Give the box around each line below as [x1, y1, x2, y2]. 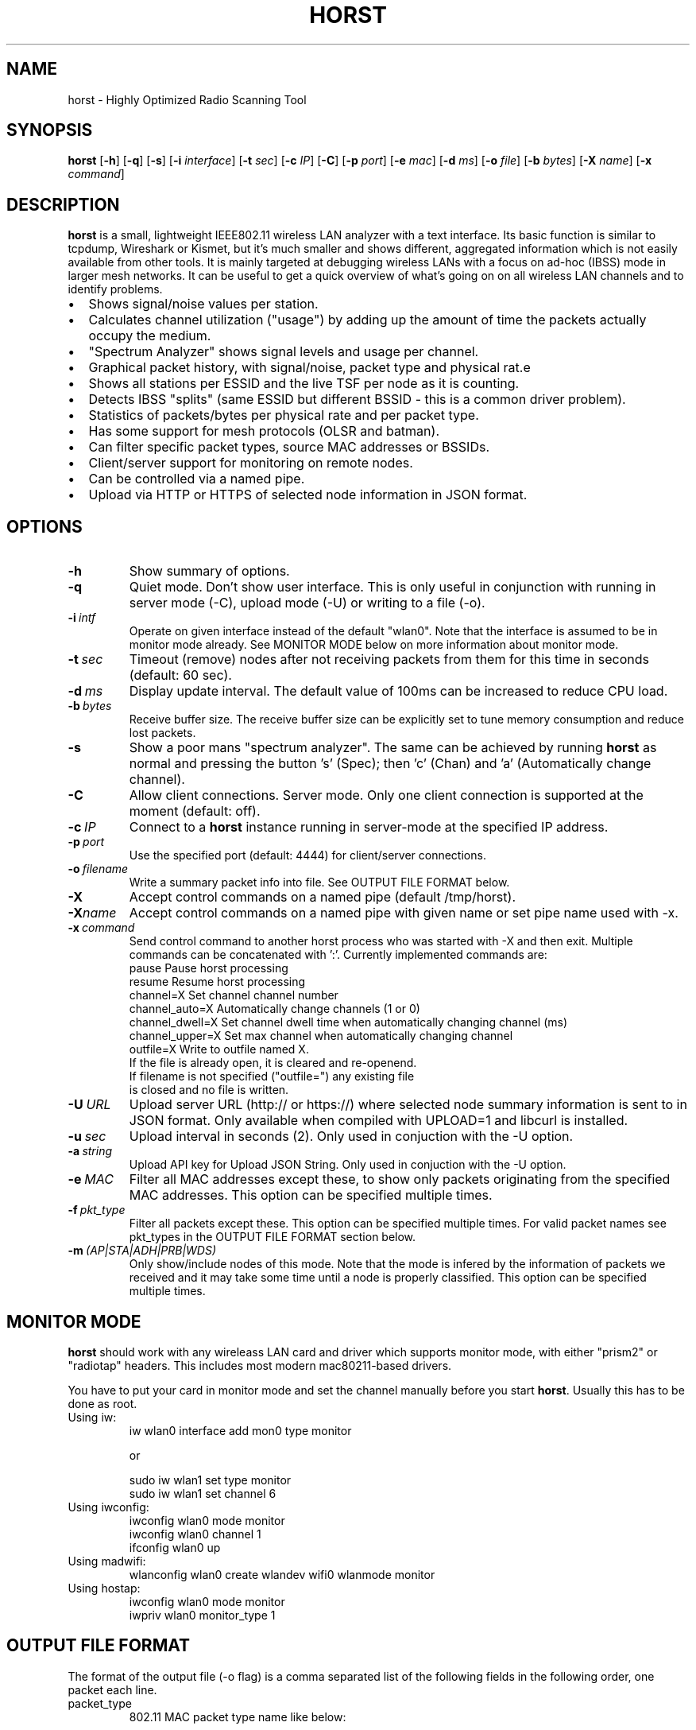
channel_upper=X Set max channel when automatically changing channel [129, 1029, 513, 1043]
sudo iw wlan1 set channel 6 [129, 1486, 276, 1500]
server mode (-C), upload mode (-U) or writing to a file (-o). [129, 595, 485, 611]
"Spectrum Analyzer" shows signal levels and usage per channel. [88, 343, 479, 360]
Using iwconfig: [68, 1499, 149, 1514]
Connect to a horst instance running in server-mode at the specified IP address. [129, 819, 609, 836]
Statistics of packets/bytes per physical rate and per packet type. [88, 407, 479, 424]
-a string [68, 1144, 113, 1158]
